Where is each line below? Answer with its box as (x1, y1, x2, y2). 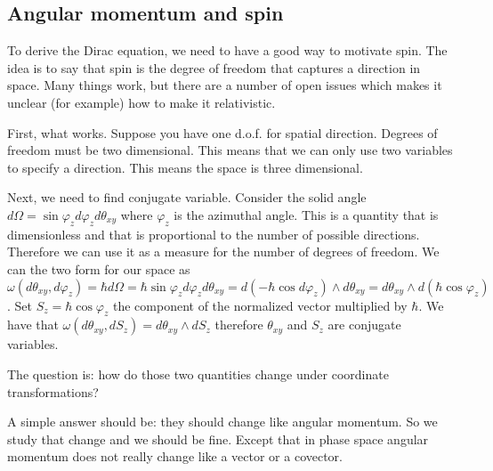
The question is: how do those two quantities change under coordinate (7, 364, 389, 383)
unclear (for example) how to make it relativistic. (7, 93, 276, 111)
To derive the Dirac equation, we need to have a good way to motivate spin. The (7, 41, 448, 60)
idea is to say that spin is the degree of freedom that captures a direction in (7, 58, 421, 77)
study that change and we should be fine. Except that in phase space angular (7, 429, 429, 448)
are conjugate (327, 315, 401, 334)
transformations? (7, 382, 99, 401)
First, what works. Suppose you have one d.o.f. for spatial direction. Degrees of (7, 123, 438, 142)
